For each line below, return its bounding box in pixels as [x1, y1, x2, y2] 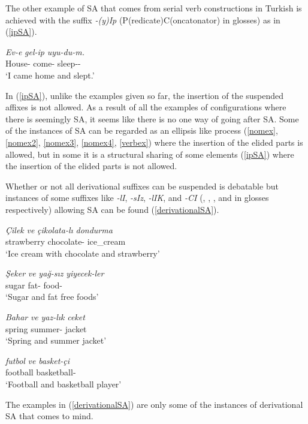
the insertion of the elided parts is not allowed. [5, 160, 177, 172]
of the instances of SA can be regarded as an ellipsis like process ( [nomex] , [5, 124, 278, 137]
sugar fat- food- [5, 278, 63, 291]
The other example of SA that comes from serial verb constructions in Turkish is [5, 2, 302, 14]
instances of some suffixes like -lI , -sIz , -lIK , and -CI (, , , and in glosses [5, 191, 269, 204]
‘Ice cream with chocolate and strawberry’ [5, 246, 160, 259]
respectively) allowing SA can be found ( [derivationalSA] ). [5, 203, 219, 215]
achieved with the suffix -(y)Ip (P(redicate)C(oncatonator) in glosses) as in [5, 13, 280, 26]
